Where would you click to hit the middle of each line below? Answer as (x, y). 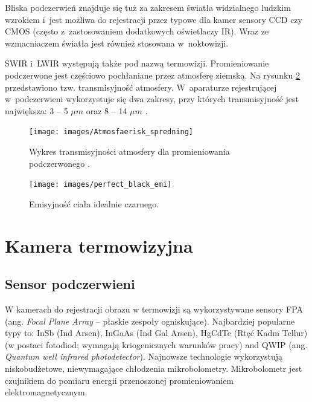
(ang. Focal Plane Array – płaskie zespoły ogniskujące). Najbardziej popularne (150, 321)
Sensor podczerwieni (70, 284)
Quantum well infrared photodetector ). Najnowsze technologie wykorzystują (144, 356)
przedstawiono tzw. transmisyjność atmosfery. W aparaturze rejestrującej (141, 87)
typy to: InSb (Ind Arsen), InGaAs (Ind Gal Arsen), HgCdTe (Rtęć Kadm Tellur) (156, 333)
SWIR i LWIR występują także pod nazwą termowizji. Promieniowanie (137, 63)
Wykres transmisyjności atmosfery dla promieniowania (129, 151)
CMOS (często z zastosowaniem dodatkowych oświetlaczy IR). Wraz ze (137, 31)
